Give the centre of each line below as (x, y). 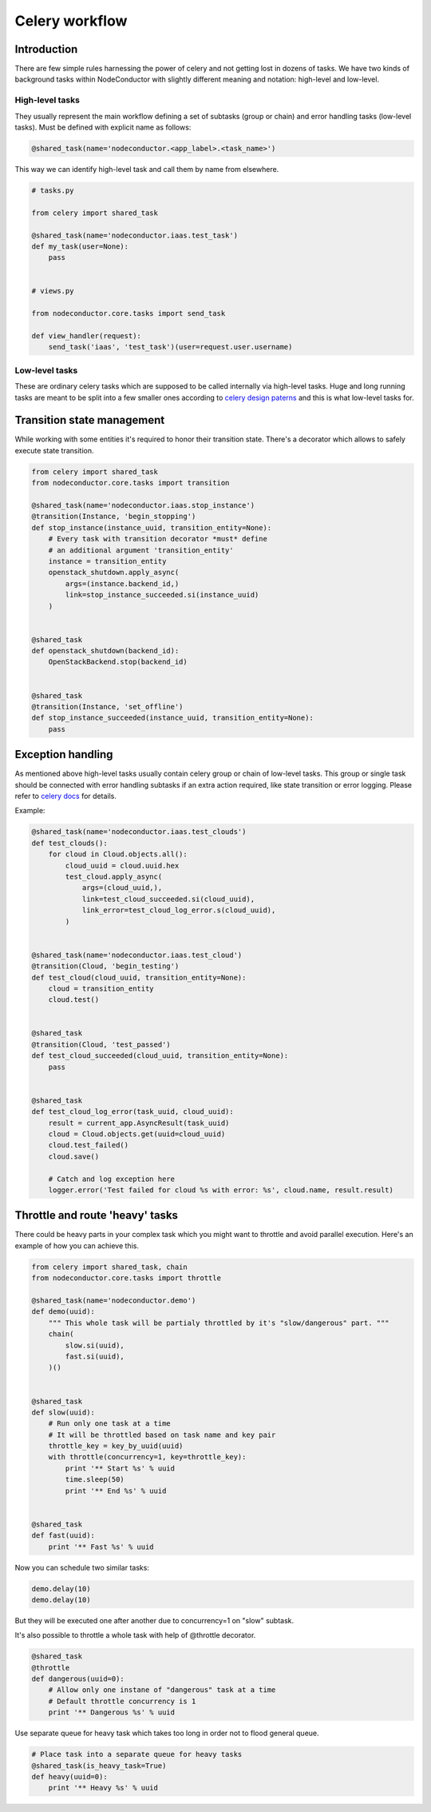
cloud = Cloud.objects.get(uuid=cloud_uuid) (137, 1134)
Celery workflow (71, 21)
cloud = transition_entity (101, 988)
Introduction (46, 49)
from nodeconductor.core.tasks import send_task (129, 313)
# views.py (53, 291)
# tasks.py (53, 190)
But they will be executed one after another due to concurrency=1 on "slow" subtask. (154, 1620)
